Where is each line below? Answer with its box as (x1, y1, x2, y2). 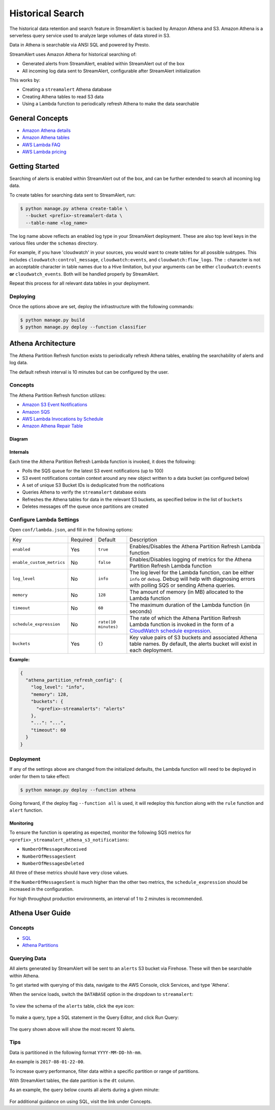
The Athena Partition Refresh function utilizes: (9, 392, 106, 398)
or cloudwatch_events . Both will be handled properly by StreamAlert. (9, 270, 159, 277)
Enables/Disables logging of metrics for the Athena (129, 556, 252, 563)
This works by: (9, 77, 41, 83)
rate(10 (98, 619, 116, 625)
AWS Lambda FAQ (22, 142, 61, 148)
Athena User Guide (9, 909, 71, 917)
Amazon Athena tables (22, 134, 70, 141)
